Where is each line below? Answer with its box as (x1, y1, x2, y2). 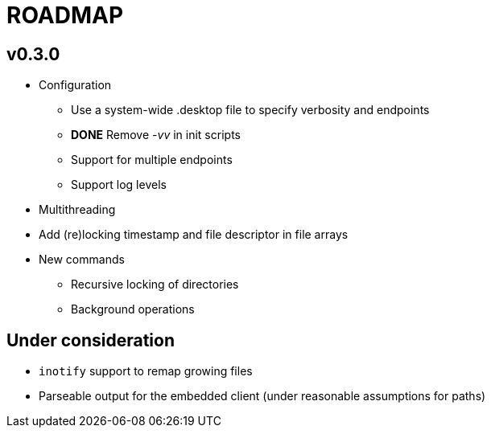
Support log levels (71, 178, 167, 192)
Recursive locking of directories (71, 277, 239, 292)
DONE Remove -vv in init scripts (71, 128, 241, 142)
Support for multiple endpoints (71, 153, 233, 167)
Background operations (71, 302, 195, 317)
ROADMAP (6, 2, 124, 29)
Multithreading (39, 203, 116, 217)
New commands (39, 252, 125, 267)
